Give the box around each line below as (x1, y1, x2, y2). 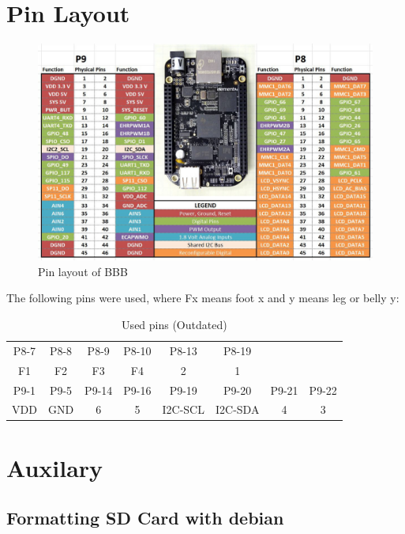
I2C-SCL (162, 401, 204, 418)
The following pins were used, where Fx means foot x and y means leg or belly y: (6, 290, 399, 306)
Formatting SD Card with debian (6, 506, 284, 530)
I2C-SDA (215, 401, 260, 418)
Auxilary (6, 451, 103, 483)
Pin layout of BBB (38, 263, 128, 279)
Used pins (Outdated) (122, 316, 227, 333)
